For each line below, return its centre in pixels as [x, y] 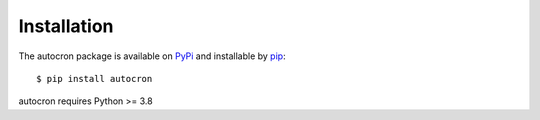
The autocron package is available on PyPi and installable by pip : [152, 56]
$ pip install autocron [94, 78]
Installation [66, 26]
